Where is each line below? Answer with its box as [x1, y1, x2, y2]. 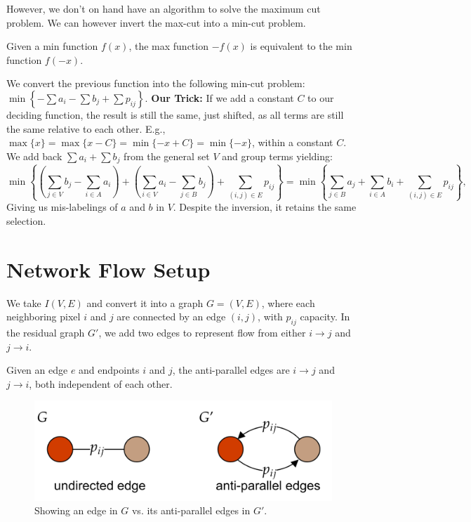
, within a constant [251, 135, 333, 150]
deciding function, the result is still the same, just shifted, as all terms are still [6, 107, 344, 122]
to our [307, 90, 334, 105]
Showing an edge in [34, 503, 118, 518]
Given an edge [6, 363, 68, 377]
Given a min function [6, 39, 98, 53]
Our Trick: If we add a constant [151, 90, 294, 105]
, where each [261, 295, 315, 310]
